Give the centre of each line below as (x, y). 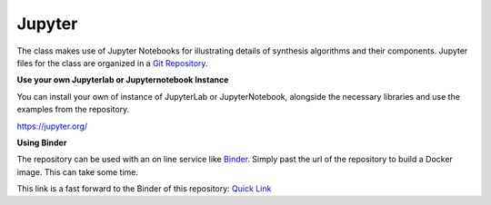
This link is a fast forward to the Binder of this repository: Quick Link (144, 189)
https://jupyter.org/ (52, 126)
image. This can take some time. (78, 171)
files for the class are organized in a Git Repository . (112, 63)
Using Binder (42, 142)
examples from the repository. (73, 110)
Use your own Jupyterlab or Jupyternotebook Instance (123, 80)
